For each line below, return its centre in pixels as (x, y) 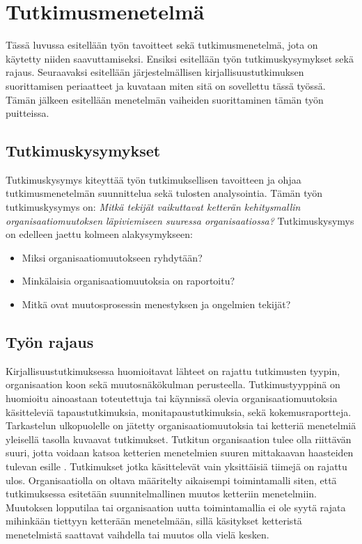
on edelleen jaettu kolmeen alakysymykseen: (99, 234)
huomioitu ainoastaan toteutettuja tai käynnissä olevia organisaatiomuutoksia (172, 398)
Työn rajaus (50, 342)
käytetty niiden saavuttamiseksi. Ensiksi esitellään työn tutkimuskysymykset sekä (180, 58)
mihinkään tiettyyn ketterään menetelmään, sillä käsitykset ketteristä (154, 521)
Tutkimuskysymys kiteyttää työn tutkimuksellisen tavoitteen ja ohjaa (154, 179)
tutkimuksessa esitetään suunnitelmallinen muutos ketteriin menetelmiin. (161, 494)
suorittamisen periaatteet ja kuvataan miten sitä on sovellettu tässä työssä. (166, 85)
